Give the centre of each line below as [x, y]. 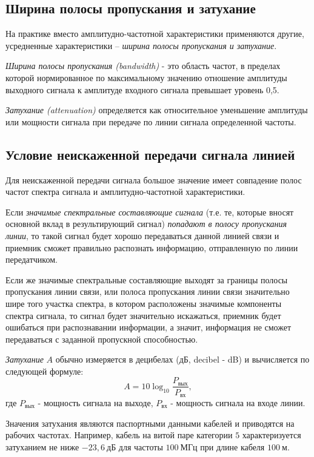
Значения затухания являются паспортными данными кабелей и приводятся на [150, 423]
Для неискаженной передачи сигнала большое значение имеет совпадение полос [154, 179]
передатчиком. [32, 259]
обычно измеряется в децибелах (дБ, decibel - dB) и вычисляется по [182, 359]
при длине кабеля [232, 446]
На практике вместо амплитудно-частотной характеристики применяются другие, [155, 34]
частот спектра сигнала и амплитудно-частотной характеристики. [125, 192]
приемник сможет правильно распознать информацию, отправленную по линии [152, 247]
